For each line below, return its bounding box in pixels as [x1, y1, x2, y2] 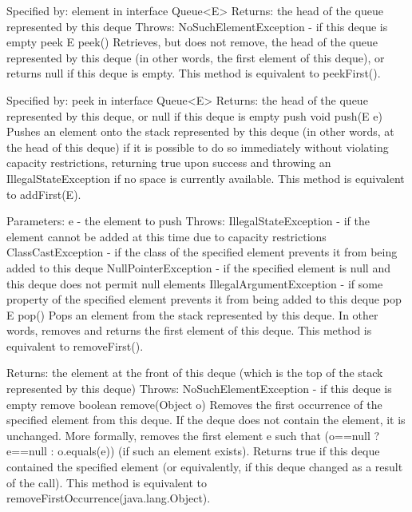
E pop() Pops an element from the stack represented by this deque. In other [6, 306, 378, 323]
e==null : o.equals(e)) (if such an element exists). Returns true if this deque [6, 443, 380, 459]
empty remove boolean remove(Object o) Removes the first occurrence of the [6, 395, 382, 412]
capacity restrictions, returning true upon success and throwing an [6, 154, 331, 171]
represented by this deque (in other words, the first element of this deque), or [6, 49, 385, 65]
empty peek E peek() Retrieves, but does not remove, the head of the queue [6, 34, 378, 50]
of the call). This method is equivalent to [6, 474, 207, 490]
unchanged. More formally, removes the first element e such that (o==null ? [6, 427, 380, 443]
